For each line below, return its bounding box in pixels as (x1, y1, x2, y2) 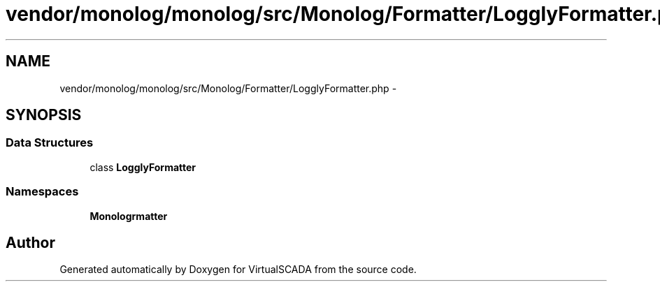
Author (6, 233, 55, 251)
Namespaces (6, 184, 79, 199)
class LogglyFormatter (89, 161, 196, 173)
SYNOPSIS (6, 106, 82, 124)
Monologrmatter (89, 209, 168, 222)
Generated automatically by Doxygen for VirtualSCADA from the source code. (59, 263, 417, 276)
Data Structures (6, 135, 94, 150)
